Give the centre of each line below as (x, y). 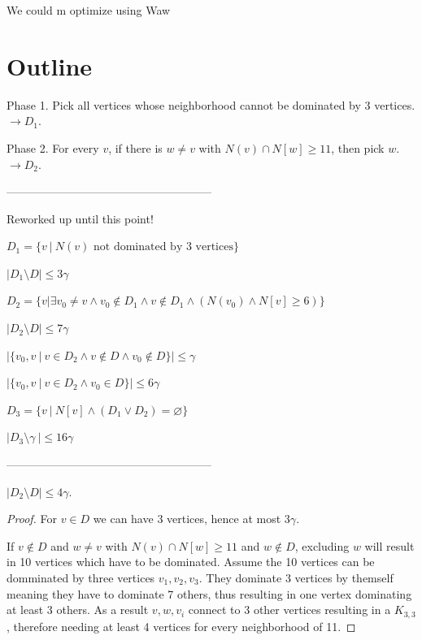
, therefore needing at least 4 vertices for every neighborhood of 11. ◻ (181, 626)
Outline (50, 65)
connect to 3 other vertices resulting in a (289, 610)
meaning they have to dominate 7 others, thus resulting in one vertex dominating (209, 593)
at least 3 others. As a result (78, 610)
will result (389, 545)
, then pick (358, 147)
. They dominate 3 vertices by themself (296, 577)
